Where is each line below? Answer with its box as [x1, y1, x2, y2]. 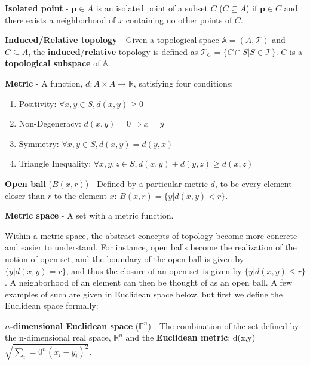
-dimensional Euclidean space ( [10, 319, 139, 332]
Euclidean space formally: [5, 299, 99, 312]
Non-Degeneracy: [19, 117, 81, 130]
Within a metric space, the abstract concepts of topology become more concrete [5, 229, 297, 241]
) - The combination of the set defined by [148, 319, 299, 332]
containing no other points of [125, 13, 232, 26]
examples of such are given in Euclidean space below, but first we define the [5, 287, 283, 300]
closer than [5, 189, 45, 201]
